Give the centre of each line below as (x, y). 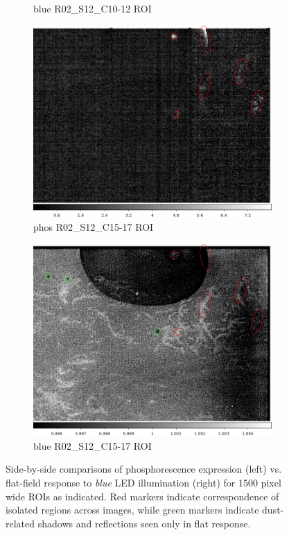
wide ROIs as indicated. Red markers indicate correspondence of (142, 496)
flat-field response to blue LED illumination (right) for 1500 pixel (143, 483)
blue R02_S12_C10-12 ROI (93, 8)
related (20, 523)
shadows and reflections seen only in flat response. (144, 523)
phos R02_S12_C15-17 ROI (94, 227)
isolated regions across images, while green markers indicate (132, 510)
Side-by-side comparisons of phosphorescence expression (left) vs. (144, 469)
